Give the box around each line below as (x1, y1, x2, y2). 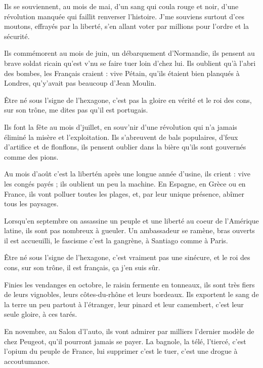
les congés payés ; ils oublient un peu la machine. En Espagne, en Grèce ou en (4, 178, 246, 189)
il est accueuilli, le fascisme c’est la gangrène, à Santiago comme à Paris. (4, 235, 228, 245)
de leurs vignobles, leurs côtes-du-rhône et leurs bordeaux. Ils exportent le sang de (4, 289, 259, 300)
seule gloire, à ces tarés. (4, 309, 77, 319)
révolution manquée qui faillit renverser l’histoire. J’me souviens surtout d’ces (4, 11, 244, 21)
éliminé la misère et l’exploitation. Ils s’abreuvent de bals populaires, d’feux (4, 131, 238, 142)
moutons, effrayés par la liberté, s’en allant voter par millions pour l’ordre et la (4, 21, 249, 31)
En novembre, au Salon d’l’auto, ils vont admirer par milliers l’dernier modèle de (4, 326, 254, 337)
